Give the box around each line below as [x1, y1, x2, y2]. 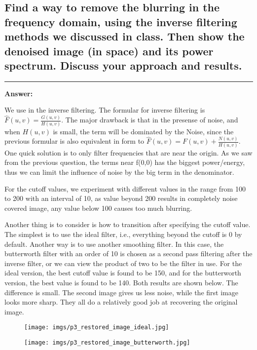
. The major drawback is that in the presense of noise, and [61, 115, 238, 125]
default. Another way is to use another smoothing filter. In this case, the [4, 238, 224, 249]
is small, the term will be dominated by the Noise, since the [53, 126, 234, 136]
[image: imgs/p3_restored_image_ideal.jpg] [24, 324, 169, 331]
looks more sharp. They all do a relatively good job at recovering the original [4, 297, 238, 307]
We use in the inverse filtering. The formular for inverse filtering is [4, 105, 205, 115]
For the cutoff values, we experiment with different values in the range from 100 [4, 183, 246, 194]
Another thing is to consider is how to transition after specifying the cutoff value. [4, 219, 251, 230]
